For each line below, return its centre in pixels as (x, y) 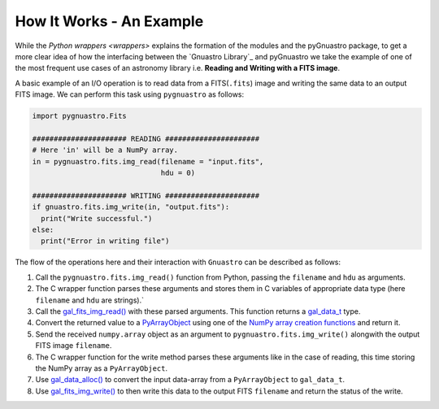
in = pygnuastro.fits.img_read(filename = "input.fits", (148, 161)
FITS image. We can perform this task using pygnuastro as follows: (130, 94)
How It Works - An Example (109, 21)
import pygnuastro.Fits (80, 116)
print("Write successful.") (97, 218)
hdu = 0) (178, 173)
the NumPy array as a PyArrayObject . (102, 368)
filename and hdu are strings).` (89, 300)
